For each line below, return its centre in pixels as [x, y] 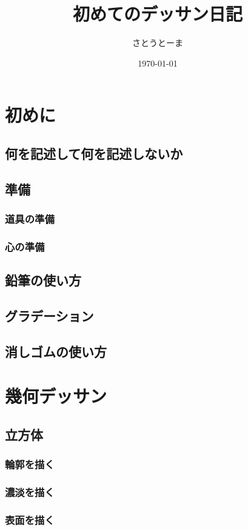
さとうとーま [158, 43]
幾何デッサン [56, 396]
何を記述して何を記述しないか [94, 153]
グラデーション [49, 315]
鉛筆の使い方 [43, 280]
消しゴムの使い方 [56, 351]
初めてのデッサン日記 [157, 14]
